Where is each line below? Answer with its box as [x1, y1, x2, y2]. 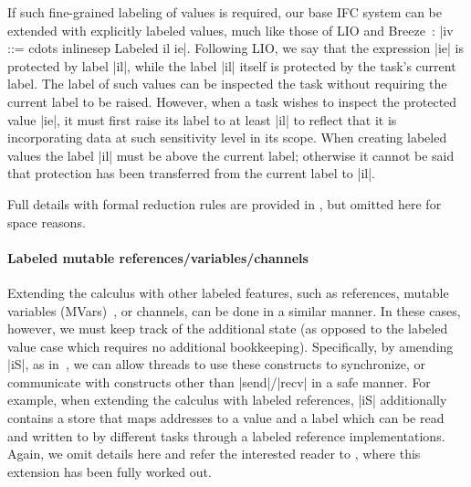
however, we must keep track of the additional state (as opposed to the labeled [7, 319, 448, 338]
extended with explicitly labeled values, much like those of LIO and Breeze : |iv [7, 20, 454, 39]
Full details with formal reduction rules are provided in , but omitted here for [7, 194, 442, 213]
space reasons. [7, 212, 86, 231]
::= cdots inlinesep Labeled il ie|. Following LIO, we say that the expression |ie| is [7, 38, 465, 58]
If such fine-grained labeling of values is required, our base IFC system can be [7, 3, 443, 21]
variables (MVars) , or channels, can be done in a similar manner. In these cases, [7, 301, 461, 320]
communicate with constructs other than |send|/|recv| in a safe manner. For [7, 372, 431, 391]
